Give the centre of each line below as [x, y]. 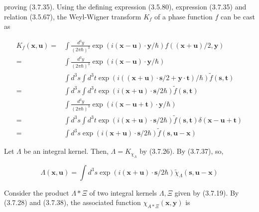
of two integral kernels [123, 192]
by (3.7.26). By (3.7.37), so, [182, 151]
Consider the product [37, 192]
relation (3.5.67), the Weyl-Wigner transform [73, 16]
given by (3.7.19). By [207, 192]
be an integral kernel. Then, [66, 151]
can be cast [238, 16]
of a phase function [184, 16]
